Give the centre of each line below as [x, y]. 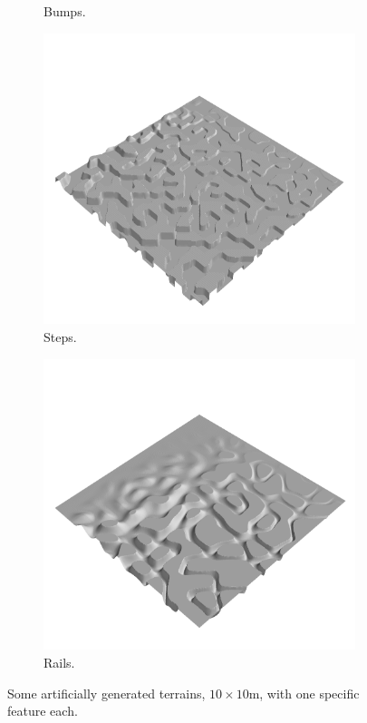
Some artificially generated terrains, [106, 693]
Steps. [60, 336]
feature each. [43, 711]
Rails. [59, 662]
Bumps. [65, 11]
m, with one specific [304, 693]
